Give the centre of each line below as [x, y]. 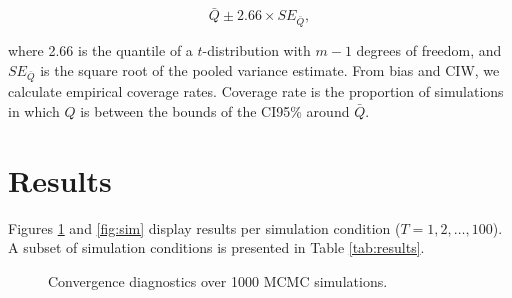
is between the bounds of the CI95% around [215, 110]
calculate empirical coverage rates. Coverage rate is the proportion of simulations [256, 91]
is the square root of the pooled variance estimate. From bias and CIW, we [270, 69]
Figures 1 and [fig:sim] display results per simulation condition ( [204, 227]
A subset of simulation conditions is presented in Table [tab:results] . [216, 247]
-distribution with [256, 49]
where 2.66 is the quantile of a [100, 49]
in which [34, 110]
